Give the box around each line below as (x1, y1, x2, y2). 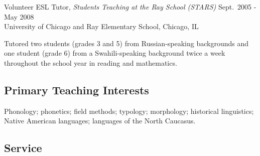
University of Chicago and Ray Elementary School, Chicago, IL (4, 21, 199, 32)
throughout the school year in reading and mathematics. (4, 57, 177, 68)
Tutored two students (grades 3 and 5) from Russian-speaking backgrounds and (4, 38, 249, 48)
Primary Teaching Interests (4, 82, 149, 97)
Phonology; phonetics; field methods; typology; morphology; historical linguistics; (4, 105, 254, 116)
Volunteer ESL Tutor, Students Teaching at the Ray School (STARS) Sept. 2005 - (4, 2, 256, 12)
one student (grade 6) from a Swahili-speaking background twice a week (4, 48, 225, 58)
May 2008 (4, 11, 34, 22)
